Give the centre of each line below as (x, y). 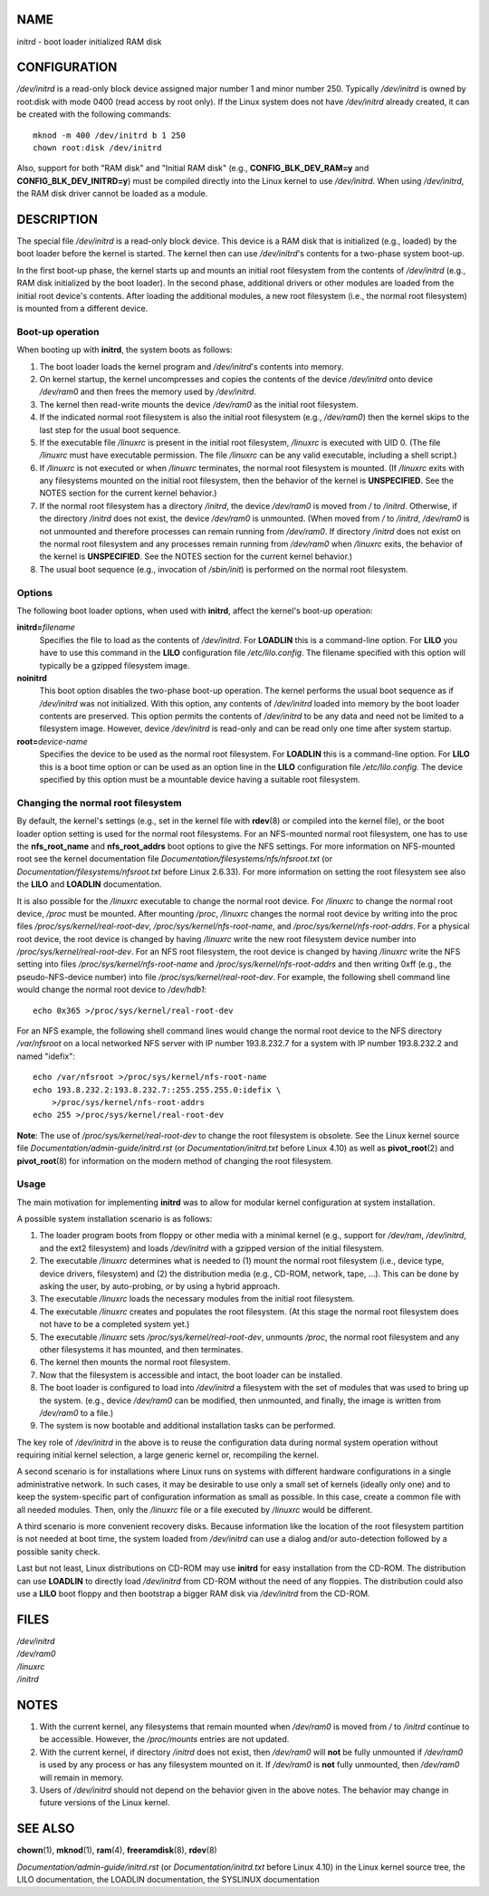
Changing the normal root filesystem (99, 803)
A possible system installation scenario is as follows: (115, 1219)
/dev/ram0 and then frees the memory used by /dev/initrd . (148, 392)
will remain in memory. (81, 1777)
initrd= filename (46, 627)
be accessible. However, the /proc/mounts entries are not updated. (164, 1739)
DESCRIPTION (58, 219)
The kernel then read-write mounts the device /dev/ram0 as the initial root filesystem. (199, 404)
